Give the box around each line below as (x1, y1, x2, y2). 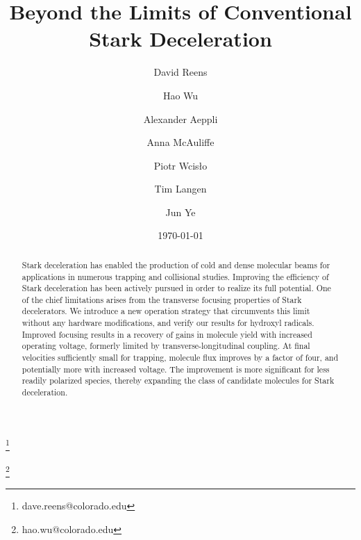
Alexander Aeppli (143, 111, 218, 126)
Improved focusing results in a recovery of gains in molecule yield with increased (22, 328, 312, 340)
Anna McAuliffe (146, 135, 215, 149)
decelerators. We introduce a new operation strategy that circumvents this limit (22, 305, 310, 317)
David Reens (153, 65, 208, 79)
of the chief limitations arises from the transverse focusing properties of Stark (22, 293, 302, 305)
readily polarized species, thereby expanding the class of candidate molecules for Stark (22, 375, 335, 386)
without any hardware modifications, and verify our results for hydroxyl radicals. (22, 317, 314, 329)
